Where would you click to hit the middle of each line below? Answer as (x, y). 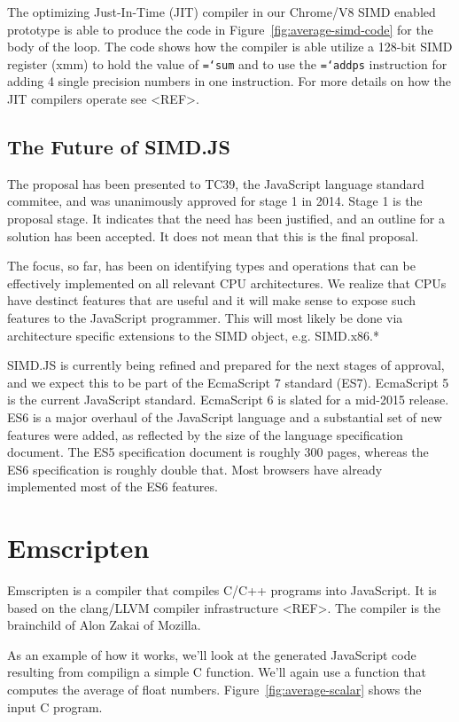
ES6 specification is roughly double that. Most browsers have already (195, 469)
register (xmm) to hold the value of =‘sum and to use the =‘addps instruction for (227, 63)
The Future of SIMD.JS (119, 147)
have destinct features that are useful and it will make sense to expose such (212, 300)
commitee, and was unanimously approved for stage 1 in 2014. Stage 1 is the (215, 201)
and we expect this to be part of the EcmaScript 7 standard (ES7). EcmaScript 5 (228, 382)
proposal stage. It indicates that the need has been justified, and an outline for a (226, 219)
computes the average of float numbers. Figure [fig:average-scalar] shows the (214, 690)
